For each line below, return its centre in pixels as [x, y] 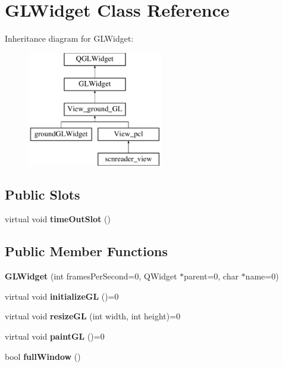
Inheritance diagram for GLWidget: [69, 38]
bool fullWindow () [43, 356]
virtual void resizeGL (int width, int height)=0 [93, 316]
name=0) [262, 276]
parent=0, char [211, 276]
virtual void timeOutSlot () [58, 219]
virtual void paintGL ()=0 [55, 336]
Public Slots [43, 194]
